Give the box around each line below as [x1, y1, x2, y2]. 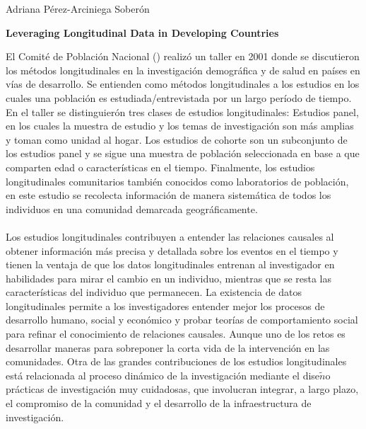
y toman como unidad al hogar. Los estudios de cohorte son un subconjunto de [6, 132, 348, 147]
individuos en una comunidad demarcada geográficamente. [6, 201, 258, 216]
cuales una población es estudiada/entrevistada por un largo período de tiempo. [6, 90, 352, 105]
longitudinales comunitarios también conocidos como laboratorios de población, [6, 173, 349, 188]
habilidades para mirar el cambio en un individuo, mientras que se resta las [6, 270, 332, 285]
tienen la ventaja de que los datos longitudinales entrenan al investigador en [6, 257, 335, 272]
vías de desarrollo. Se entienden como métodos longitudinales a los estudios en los [6, 76, 360, 91]
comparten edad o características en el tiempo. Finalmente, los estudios [6, 159, 315, 174]
